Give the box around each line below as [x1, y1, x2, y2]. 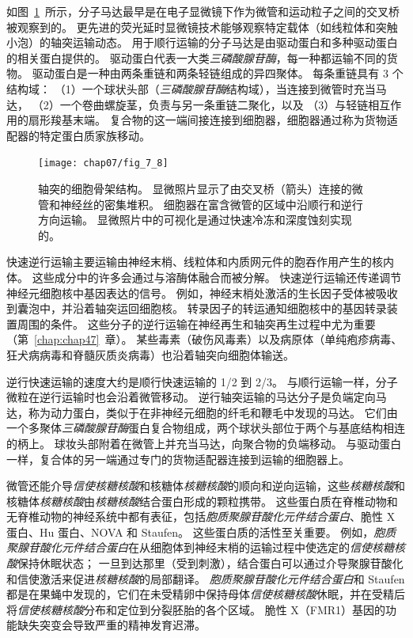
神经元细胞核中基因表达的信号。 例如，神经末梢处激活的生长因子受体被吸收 [6, 284, 398, 301]
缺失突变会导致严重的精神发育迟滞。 [17, 617, 206, 633]
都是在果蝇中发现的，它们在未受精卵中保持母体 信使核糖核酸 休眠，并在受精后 [6, 586, 405, 602]
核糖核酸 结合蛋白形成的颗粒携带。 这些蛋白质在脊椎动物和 [95, 492, 398, 509]
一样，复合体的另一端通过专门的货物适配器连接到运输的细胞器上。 [6, 450, 350, 467]
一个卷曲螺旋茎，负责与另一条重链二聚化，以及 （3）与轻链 [59, 96, 369, 112]
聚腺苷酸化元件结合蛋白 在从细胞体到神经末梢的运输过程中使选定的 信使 [6, 539, 372, 556]
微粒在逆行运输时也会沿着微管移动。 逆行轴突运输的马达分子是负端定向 [6, 389, 376, 405]
